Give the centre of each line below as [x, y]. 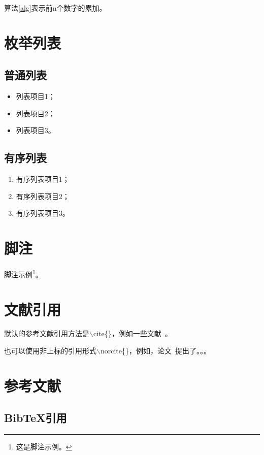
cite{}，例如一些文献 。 [133, 333]
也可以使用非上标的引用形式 [50, 351]
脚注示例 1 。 [23, 273]
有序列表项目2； [43, 196]
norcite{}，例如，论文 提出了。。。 [155, 351]
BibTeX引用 [36, 418]
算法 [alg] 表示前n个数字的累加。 [55, 8]
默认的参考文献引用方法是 [47, 333]
